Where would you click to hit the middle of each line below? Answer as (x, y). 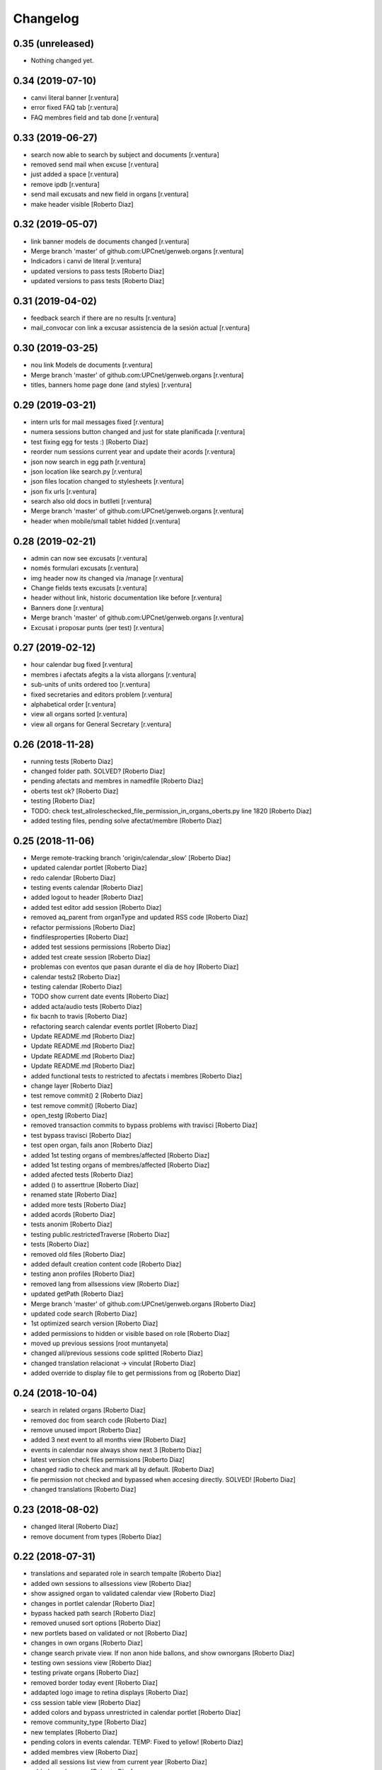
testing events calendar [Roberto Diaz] (87, 888)
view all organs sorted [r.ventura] (79, 714)
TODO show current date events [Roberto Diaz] (100, 997)
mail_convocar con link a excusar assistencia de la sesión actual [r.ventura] (140, 328)
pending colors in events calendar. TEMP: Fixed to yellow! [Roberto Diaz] (137, 1742)
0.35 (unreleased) (54, 44)
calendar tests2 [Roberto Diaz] (75, 976)
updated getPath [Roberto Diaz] (77, 1294)
